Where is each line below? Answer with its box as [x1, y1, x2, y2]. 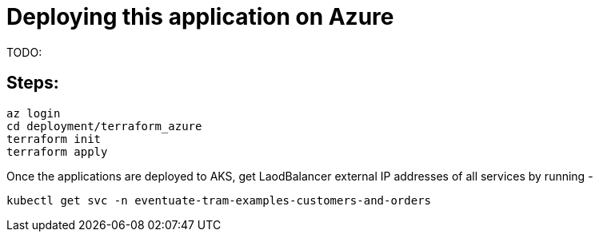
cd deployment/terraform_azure [6, 119, 202, 133]
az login [6, 106, 61, 120]
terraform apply [6, 145, 108, 158]
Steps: [6, 73, 59, 93]
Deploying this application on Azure [6, 3, 394, 30]
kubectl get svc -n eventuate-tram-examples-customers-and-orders [6, 193, 432, 207]
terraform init [6, 132, 102, 145]
